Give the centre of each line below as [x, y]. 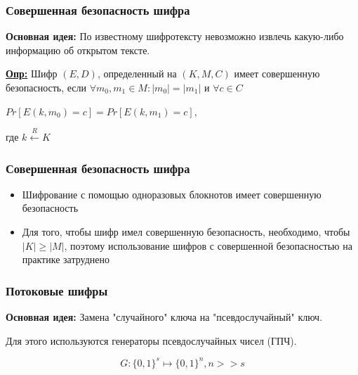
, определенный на [137, 74]
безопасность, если [46, 87]
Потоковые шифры [57, 290]
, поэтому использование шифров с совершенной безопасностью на [208, 245]
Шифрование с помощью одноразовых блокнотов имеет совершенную [172, 194]
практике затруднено [66, 259]
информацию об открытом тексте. [78, 50]
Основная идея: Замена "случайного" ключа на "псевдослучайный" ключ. [164, 316]
